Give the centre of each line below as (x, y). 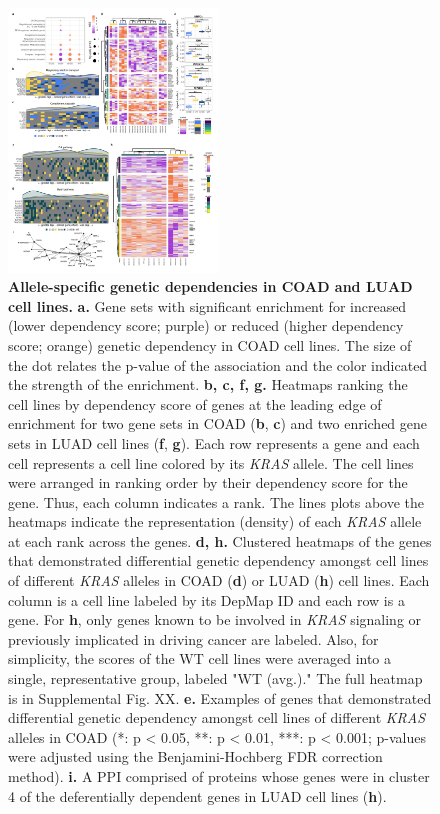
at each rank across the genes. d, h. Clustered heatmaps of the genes (220, 540)
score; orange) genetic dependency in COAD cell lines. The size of (210, 344)
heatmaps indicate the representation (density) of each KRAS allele (215, 521)
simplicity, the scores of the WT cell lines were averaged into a (200, 658)
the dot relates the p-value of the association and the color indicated (218, 364)
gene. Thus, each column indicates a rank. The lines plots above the (216, 501)
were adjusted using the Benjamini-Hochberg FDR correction (195, 756)
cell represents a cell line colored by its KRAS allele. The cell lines (211, 462)
